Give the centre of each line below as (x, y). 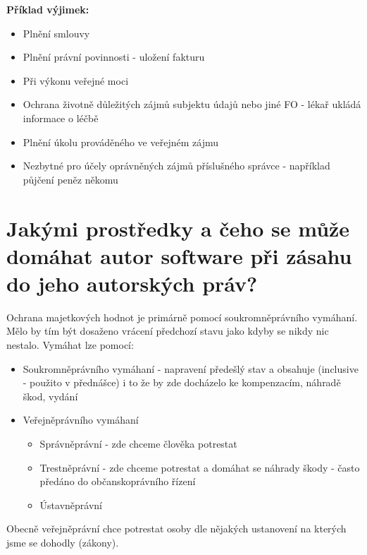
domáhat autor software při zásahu (179, 255)
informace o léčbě (61, 118)
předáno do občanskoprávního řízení (118, 481)
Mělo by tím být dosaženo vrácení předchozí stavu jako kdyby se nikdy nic (168, 331)
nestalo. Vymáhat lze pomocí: (70, 345)
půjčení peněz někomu (70, 179)
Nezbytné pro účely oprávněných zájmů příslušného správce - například (176, 166)
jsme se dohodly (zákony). (63, 542)
